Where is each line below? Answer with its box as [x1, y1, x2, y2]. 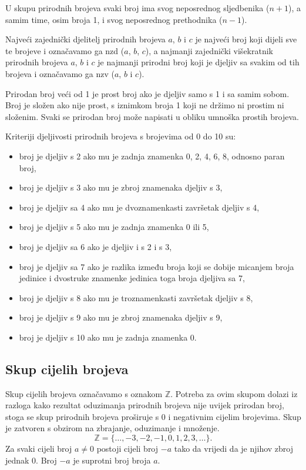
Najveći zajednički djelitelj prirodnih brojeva [5, 33, 166, 45]
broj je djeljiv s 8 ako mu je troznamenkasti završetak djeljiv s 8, [19, 291, 253, 304]
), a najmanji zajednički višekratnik [145, 44, 273, 56]
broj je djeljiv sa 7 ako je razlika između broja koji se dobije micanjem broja [19, 260, 294, 272]
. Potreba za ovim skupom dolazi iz [170, 387, 298, 399]
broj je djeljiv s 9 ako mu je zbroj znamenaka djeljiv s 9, [19, 311, 223, 324]
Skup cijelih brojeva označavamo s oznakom [5, 387, 163, 399]
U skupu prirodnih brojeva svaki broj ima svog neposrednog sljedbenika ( [5, 2, 270, 14]
